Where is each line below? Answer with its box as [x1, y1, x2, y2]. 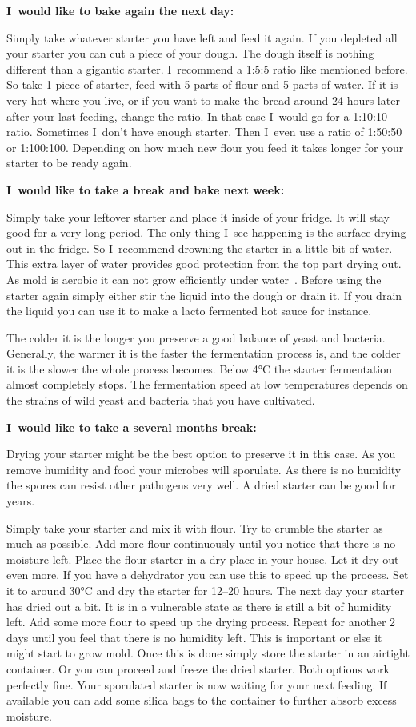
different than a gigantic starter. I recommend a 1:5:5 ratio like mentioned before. [6, 60, 408, 77]
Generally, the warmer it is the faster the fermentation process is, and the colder [6, 345, 401, 362]
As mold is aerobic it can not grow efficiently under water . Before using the [6, 270, 382, 287]
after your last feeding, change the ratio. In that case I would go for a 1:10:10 [6, 107, 387, 124]
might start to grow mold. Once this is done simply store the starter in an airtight [6, 645, 410, 661]
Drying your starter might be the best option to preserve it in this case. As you [6, 445, 396, 462]
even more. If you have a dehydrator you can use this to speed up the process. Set [6, 566, 409, 583]
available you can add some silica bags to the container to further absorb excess [6, 692, 397, 709]
